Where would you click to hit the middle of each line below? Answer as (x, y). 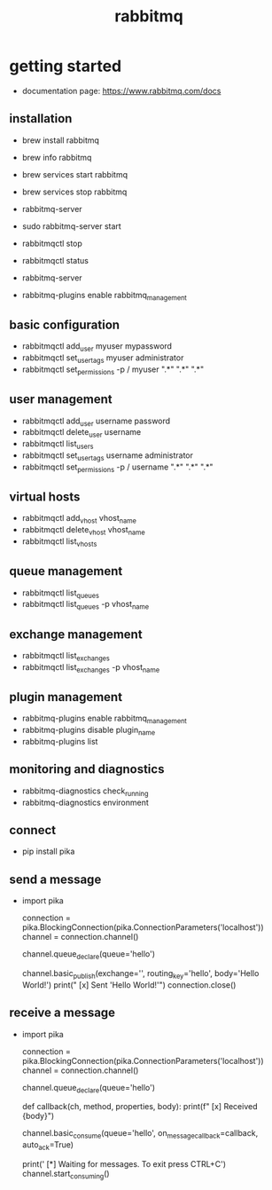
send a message (55, 879)
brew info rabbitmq (57, 157)
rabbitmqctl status (55, 260)
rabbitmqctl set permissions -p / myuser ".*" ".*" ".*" (113, 370)
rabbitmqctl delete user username (82, 433)
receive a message (62, 1013)
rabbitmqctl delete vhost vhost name (84, 531)
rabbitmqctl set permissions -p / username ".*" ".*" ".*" (118, 468)
